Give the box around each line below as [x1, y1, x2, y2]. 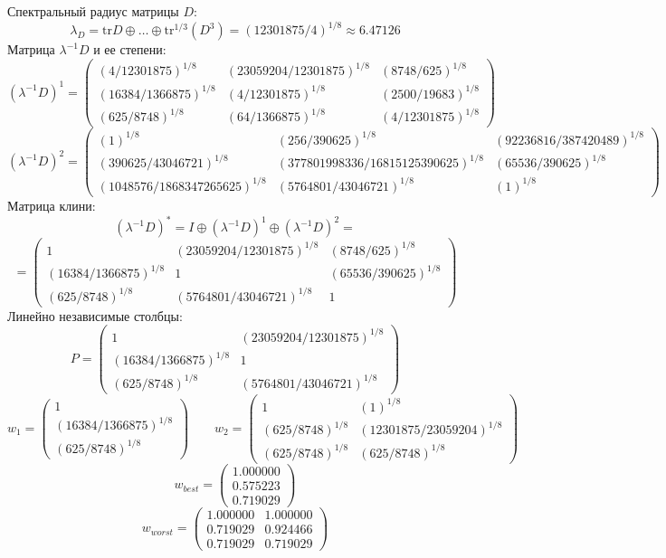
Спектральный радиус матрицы [7, 2, 179, 20]
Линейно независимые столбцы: [7, 306, 183, 325]
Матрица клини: [7, 196, 96, 214]
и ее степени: [93, 40, 166, 59]
